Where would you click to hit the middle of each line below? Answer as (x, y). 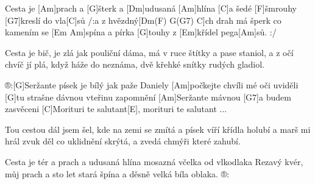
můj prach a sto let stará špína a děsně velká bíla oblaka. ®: (117, 173)
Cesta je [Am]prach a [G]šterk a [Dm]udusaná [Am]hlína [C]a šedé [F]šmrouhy (151, 8)
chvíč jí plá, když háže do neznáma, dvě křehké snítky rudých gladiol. (135, 64)
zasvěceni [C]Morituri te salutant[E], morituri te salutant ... (116, 109)
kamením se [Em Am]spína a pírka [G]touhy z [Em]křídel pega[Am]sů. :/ (141, 32)
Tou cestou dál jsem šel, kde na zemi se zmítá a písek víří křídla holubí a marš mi (158, 129)
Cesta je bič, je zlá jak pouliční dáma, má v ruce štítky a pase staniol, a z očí (149, 52)
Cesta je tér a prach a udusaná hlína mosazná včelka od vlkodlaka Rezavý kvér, (154, 161)
